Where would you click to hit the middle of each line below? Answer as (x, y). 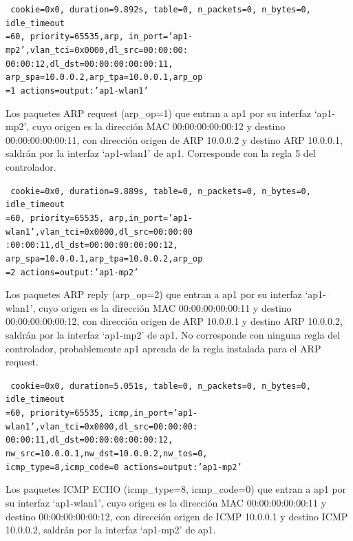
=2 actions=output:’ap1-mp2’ (72, 272)
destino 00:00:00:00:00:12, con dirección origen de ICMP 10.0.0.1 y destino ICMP (177, 516)
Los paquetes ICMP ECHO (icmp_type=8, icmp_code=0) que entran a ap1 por (176, 489)
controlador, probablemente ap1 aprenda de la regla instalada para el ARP (163, 348)
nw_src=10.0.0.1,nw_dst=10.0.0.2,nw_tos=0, (107, 454)
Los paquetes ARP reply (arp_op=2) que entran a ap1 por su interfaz (154, 294)
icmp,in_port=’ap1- (153, 413)
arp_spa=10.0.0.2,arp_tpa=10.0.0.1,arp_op (104, 77)
